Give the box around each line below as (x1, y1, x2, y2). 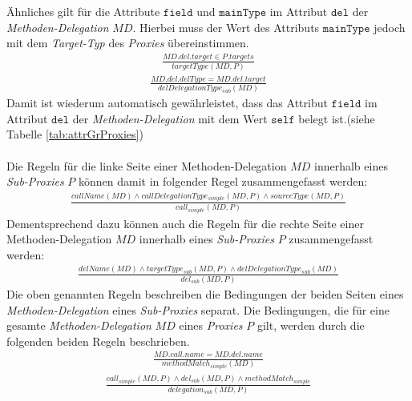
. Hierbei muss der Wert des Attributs (132, 18, 320, 35)
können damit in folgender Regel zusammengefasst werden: (78, 173, 368, 190)
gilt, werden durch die (256, 317, 365, 334)
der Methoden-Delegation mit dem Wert (72, 110, 268, 126)
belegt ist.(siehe (298, 110, 375, 126)
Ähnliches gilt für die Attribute (6, 3, 160, 20)
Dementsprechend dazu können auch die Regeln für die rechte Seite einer (6, 215, 364, 231)
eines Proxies (179, 317, 243, 334)
